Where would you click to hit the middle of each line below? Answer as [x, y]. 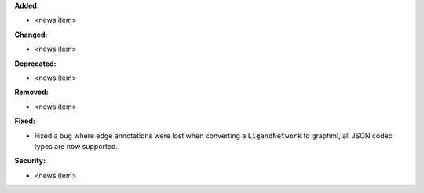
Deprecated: [35, 64]
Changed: [31, 35]
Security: [30, 161]
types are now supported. [76, 146]
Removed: [31, 92]
